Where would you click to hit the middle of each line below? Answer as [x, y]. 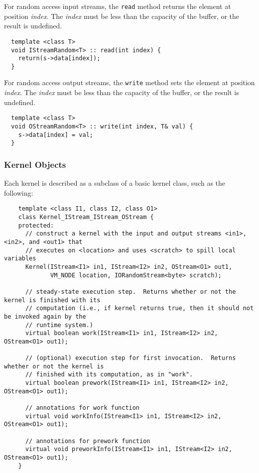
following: [19, 192]
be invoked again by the [45, 316]
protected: [36, 225]
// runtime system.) [59, 325]
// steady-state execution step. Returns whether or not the [130, 292]
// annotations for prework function [88, 441]
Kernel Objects [35, 164]
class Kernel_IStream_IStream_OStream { [86, 217]
